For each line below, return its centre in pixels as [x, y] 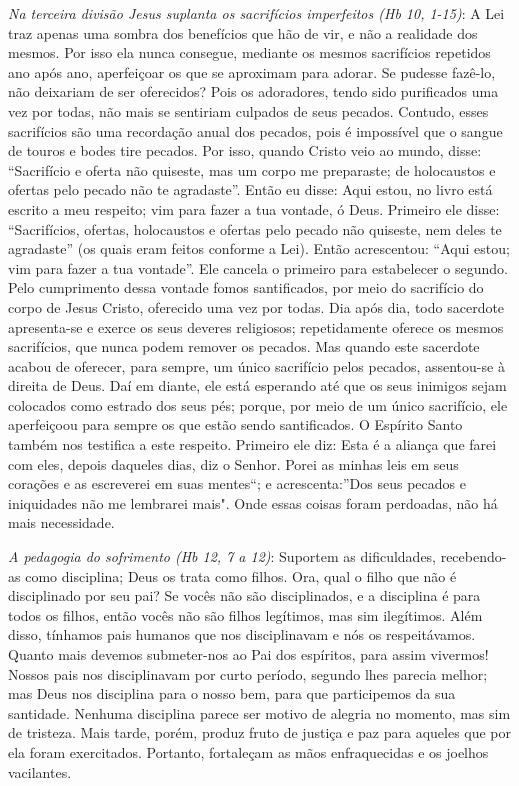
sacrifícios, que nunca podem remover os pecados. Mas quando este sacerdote [244, 346]
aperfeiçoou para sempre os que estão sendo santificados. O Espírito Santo [235, 424]
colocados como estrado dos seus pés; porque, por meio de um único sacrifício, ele [258, 404]
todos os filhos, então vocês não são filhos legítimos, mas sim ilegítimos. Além [245, 614]
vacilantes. [40, 771]
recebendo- [473, 556]
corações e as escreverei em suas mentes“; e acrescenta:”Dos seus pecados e [237, 483]
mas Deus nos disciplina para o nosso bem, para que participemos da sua [232, 693]
